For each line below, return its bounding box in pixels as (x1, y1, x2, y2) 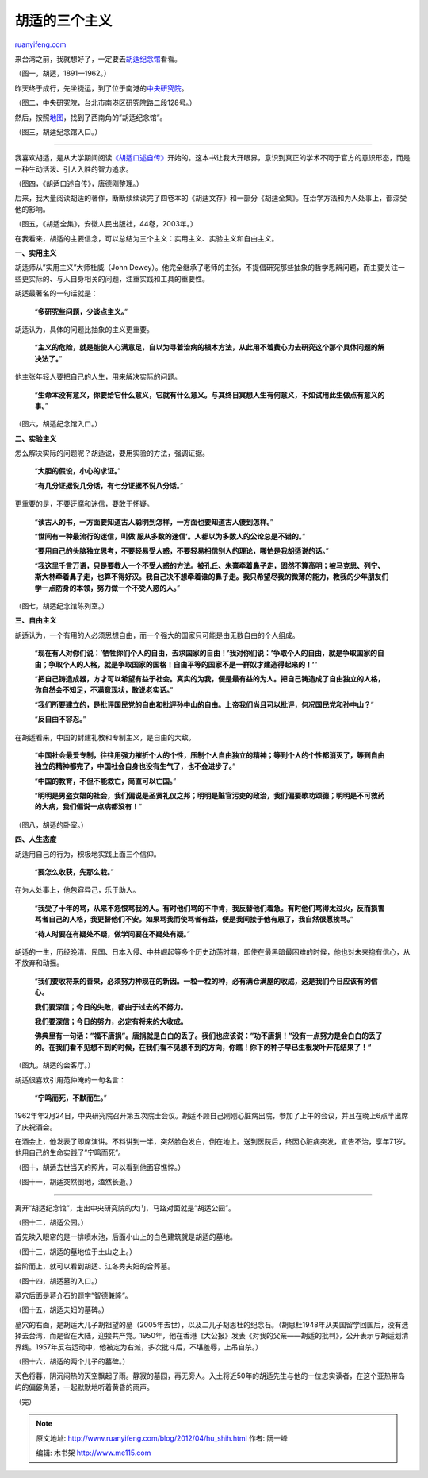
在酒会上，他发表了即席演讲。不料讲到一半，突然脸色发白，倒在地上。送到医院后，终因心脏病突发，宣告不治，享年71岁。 (14, 1136, 411, 1147)
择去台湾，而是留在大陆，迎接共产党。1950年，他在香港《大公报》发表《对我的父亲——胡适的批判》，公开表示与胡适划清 (14, 1331, 409, 1341)
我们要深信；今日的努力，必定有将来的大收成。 (34, 1017, 188, 1026)
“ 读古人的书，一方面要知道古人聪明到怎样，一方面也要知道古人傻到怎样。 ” (34, 517, 273, 527)
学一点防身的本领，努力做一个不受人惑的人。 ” (34, 583, 181, 592)
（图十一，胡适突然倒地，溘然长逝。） (14, 1177, 136, 1187)
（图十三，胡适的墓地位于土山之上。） (14, 1247, 136, 1256)
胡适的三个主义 (14, 12, 113, 29)
